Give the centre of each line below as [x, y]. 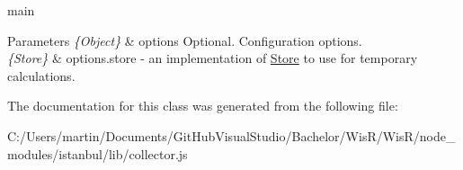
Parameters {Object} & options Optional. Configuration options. [185, 40]
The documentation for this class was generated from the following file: [203, 106]
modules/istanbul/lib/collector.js [98, 153]
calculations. [41, 75]
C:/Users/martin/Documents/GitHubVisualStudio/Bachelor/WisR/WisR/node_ [231, 135]
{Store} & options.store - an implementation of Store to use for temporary [213, 58]
